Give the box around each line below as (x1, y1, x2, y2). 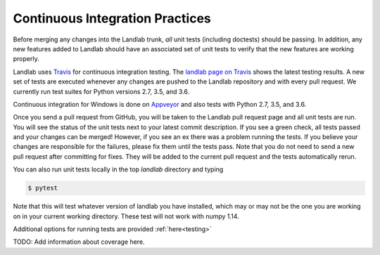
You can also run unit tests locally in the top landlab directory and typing (13, 165, 224, 174)
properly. (13, 55, 39, 63)
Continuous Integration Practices (13, 11, 211, 26)
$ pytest (27, 184, 58, 192)
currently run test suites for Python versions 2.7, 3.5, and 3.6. (13, 87, 190, 96)
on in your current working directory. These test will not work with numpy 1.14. (13, 211, 239, 221)
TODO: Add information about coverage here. (13, 237, 145, 246)
